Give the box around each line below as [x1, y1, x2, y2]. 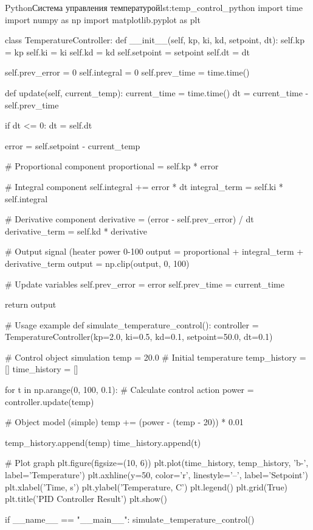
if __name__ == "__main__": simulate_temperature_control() [5, 512, 255, 525]
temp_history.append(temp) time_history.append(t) [5, 436, 201, 448]
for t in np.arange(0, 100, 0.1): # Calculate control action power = [5, 383, 254, 396]
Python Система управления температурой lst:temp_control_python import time [5, 1, 303, 13]
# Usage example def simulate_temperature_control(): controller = [5, 318, 259, 331]
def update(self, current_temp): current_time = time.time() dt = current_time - [5, 86, 309, 99]
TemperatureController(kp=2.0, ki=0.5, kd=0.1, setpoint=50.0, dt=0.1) [5, 330, 273, 343]
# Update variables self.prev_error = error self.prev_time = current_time [5, 277, 284, 290]
